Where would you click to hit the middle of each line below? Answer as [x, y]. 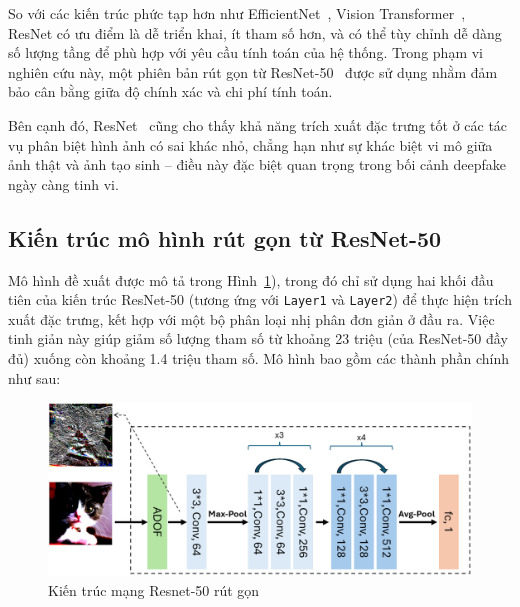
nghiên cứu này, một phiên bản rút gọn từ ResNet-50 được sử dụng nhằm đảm [253, 71]
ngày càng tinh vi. [63, 183]
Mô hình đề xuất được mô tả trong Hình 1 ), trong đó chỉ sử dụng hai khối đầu [251, 279]
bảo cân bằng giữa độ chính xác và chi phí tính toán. [170, 91]
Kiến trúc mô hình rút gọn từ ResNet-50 [225, 237]
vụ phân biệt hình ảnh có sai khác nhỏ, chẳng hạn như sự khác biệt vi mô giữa [250, 144]
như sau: [34, 377]
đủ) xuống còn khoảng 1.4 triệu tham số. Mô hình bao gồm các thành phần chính [259, 357]
